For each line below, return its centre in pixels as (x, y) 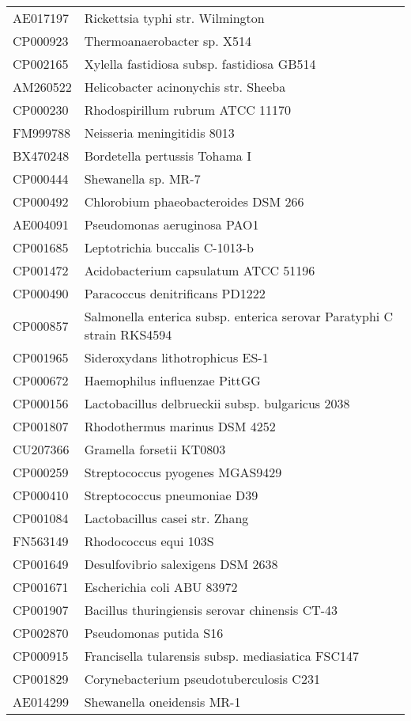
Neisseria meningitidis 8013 (159, 133)
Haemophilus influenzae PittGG (172, 380)
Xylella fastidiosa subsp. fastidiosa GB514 (200, 64)
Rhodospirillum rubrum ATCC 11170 (188, 110)
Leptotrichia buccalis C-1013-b (169, 247)
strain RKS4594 (128, 334)
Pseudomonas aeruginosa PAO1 (172, 224)
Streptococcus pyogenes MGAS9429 (183, 472)
